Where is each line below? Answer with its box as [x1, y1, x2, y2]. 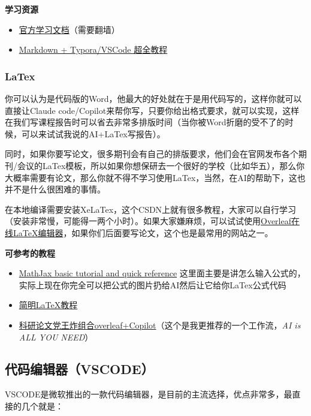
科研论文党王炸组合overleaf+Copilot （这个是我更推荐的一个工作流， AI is [19, 318, 301, 331]
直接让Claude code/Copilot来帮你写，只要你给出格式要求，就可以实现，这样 [5, 104, 300, 116]
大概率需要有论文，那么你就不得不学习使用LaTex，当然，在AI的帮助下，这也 [5, 171, 306, 183]
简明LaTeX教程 [19, 299, 78, 311]
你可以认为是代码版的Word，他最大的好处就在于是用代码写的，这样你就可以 [5, 92, 302, 104]
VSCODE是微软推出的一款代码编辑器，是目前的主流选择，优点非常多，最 [5, 388, 292, 400]
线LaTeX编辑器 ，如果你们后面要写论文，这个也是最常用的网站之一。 [5, 226, 273, 239]
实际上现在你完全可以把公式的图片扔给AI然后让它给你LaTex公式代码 [19, 278, 286, 291]
